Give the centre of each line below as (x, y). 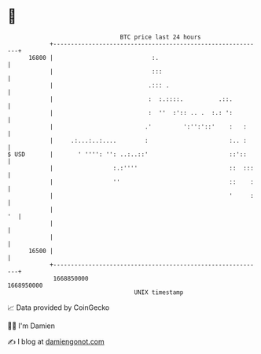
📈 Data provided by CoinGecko (59, 307)
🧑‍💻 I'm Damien (31, 326)
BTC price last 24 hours (160, 37)
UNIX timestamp (159, 292)
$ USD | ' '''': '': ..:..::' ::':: (127, 154)
